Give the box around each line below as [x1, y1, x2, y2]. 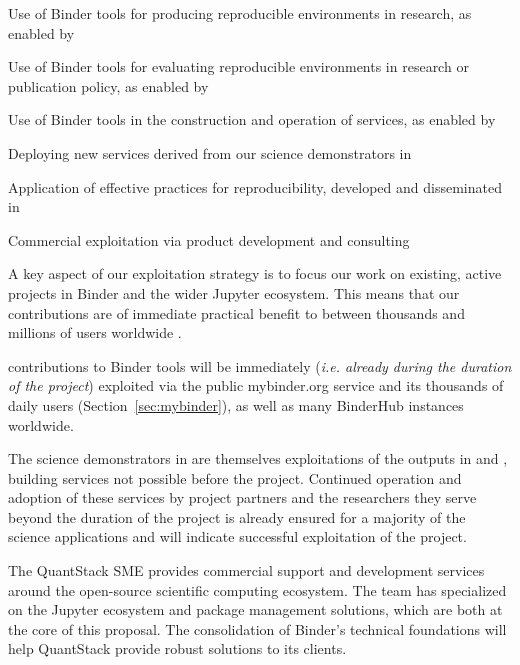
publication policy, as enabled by [8, 75, 209, 96]
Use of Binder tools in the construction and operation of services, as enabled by [8, 109, 496, 130]
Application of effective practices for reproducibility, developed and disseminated [8, 176, 502, 197]
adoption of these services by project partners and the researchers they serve [8, 487, 477, 508]
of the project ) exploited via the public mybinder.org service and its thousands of [8, 375, 504, 396]
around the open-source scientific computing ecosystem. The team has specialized [8, 579, 507, 600]
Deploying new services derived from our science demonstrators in [8, 142, 412, 163]
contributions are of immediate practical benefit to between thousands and [8, 302, 465, 323]
